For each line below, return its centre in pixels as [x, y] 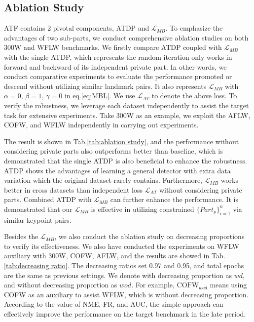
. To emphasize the [194, 28]
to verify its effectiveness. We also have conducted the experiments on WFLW [122, 246]
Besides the [21, 236]
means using [228, 285]
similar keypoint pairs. [38, 220]
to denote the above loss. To [194, 96]
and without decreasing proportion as [61, 285]
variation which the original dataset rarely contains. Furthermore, [103, 180]
